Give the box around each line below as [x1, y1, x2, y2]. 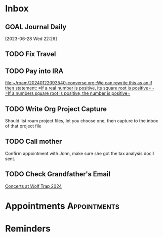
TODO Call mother [5, 137, 62, 146]
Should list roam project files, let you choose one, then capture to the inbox [5, 118, 158, 124]
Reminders [5, 223, 51, 235]
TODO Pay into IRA [5, 67, 64, 75]
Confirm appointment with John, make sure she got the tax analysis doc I [5, 150, 154, 156]
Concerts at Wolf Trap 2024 [5, 183, 62, 189]
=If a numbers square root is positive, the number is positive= [5, 90, 131, 96]
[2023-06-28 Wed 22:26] [5, 36, 57, 41]
